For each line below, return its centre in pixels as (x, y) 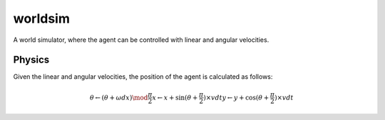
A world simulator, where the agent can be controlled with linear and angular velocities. (141, 40)
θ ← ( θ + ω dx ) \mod (119, 97)
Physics (31, 60)
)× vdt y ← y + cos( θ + (236, 97)
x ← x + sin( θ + (175, 97)
